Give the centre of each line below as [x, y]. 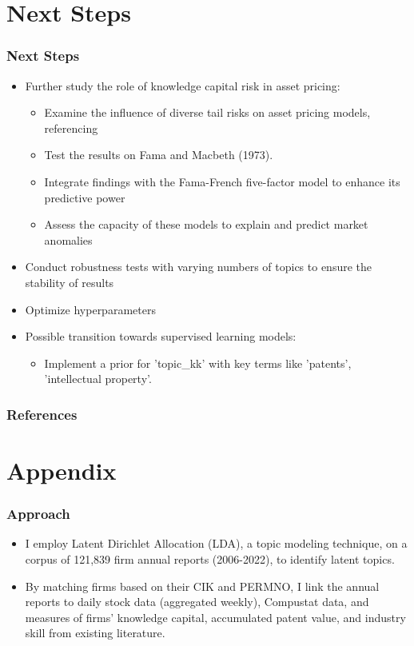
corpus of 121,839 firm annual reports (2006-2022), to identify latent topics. [210, 558]
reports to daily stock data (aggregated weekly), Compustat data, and [197, 602]
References [42, 414]
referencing [71, 128]
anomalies [68, 239]
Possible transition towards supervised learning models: [161, 336]
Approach [38, 514]
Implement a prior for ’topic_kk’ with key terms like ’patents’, [198, 363]
